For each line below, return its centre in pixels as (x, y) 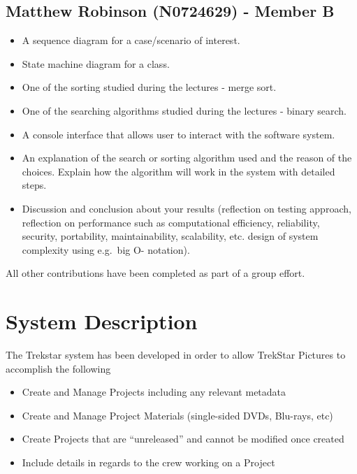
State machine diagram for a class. (96, 63)
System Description (102, 321)
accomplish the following (58, 368)
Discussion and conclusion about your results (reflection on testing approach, (187, 208)
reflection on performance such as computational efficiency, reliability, (171, 222)
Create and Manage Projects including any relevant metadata (154, 392)
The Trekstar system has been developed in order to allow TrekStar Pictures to (176, 355)
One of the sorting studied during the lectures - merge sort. (149, 87)
